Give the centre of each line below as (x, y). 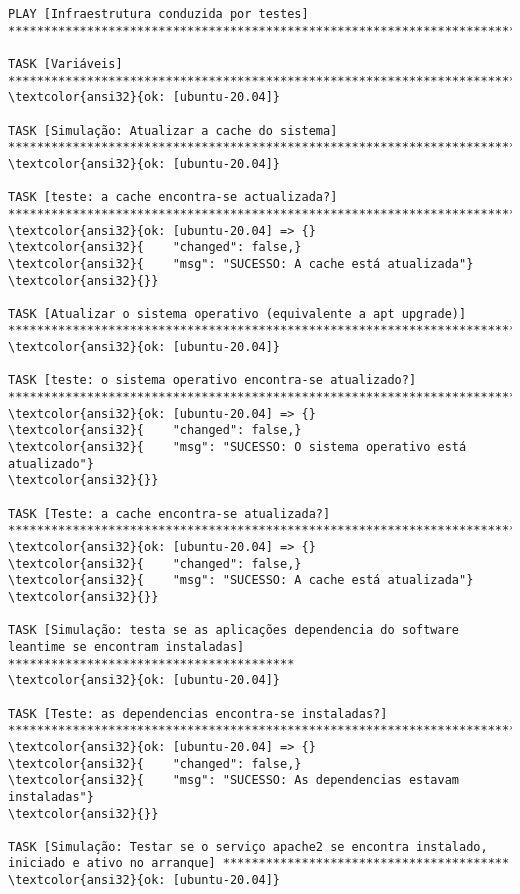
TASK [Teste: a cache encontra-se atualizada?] (169, 513)
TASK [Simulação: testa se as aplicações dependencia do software (234, 630)
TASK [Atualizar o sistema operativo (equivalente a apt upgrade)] (237, 313)
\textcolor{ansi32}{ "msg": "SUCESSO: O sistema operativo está (237, 447)
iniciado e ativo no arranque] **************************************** (259, 863)
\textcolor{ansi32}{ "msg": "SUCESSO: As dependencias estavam (234, 780)
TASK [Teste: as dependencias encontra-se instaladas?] (198, 713)
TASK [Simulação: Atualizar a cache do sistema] (173, 130)
